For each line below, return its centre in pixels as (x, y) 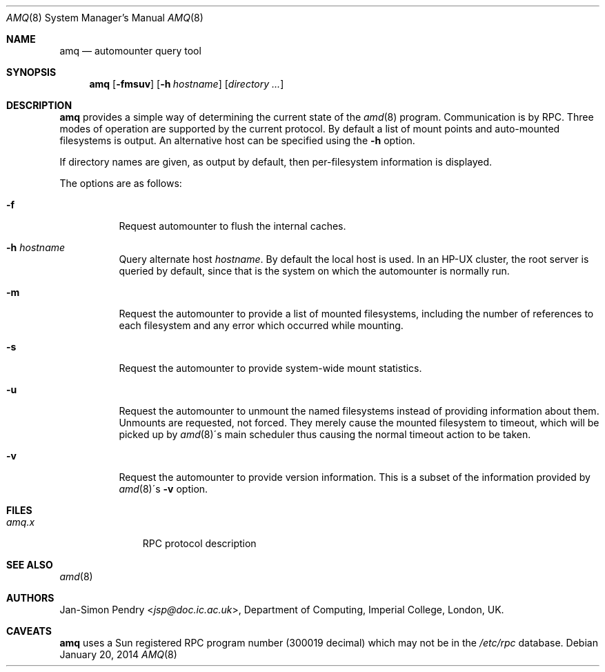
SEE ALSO (30, 565)
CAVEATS (29, 631)
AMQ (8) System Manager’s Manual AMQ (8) (105, 18)
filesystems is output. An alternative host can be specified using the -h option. (237, 140)
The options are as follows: (121, 183)
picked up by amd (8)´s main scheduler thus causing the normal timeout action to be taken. (325, 434)
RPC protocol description (199, 543)
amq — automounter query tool (130, 51)
